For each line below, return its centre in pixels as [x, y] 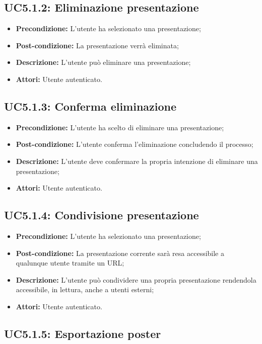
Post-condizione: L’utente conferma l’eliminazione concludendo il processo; [135, 144]
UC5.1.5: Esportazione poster [83, 333]
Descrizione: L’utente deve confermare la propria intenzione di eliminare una [137, 161]
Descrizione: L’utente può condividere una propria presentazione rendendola [136, 279]
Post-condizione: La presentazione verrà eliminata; [97, 45]
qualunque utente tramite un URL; [70, 263]
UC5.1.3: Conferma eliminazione [90, 106]
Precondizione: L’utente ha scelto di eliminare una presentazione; [120, 127]
